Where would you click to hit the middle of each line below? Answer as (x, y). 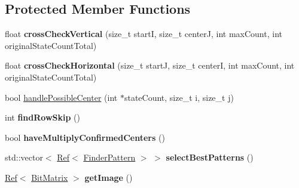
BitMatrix (50, 177)
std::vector (24, 157)
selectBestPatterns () (210, 157)
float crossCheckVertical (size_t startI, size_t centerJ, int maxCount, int (144, 34)
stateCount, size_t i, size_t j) (179, 97)
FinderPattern (109, 157)
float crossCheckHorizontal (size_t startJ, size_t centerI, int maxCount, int (150, 65)
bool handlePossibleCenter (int (61, 97)
